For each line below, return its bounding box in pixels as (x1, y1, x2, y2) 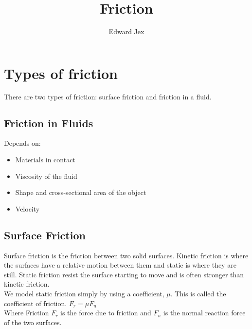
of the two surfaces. (4, 317, 62, 327)
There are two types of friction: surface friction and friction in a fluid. (4, 91, 212, 101)
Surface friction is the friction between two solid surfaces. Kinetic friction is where (4, 250, 249, 260)
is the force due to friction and (60, 308, 151, 318)
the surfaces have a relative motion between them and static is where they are (4, 260, 236, 270)
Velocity (15, 203, 40, 213)
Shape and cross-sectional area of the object (15, 187, 146, 197)
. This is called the (170, 289, 226, 298)
